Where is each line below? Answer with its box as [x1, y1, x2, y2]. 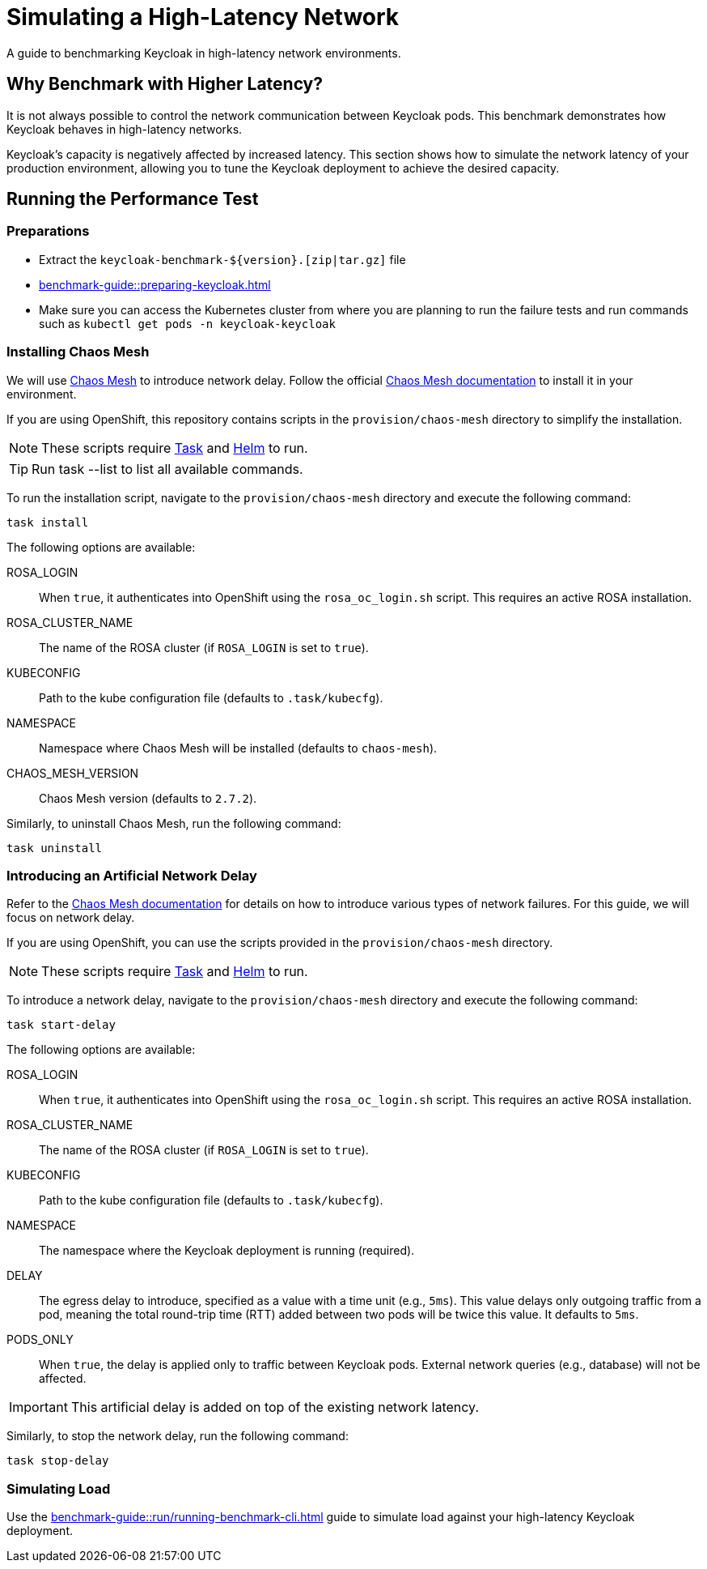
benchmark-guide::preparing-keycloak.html [39, 277, 271, 292]
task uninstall [6, 841, 103, 855]
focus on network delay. [6, 910, 135, 925]
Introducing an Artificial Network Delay [6, 867, 257, 884]
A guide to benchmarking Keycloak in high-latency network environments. [6, 45, 401, 60]
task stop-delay [6, 1454, 109, 1468]
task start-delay [6, 1018, 116, 1032]
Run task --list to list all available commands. [32, 460, 303, 477]
